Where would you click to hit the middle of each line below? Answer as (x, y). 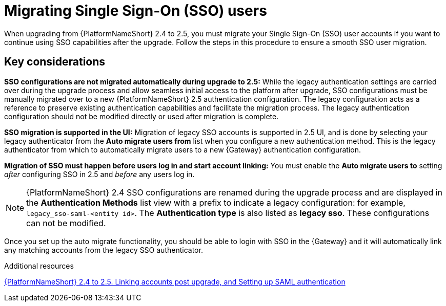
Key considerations (55, 62)
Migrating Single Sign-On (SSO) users (136, 11)
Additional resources (39, 266)
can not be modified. (66, 223)
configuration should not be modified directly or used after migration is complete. (141, 116)
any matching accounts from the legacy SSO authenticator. (104, 250)
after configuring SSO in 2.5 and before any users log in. (99, 174)
